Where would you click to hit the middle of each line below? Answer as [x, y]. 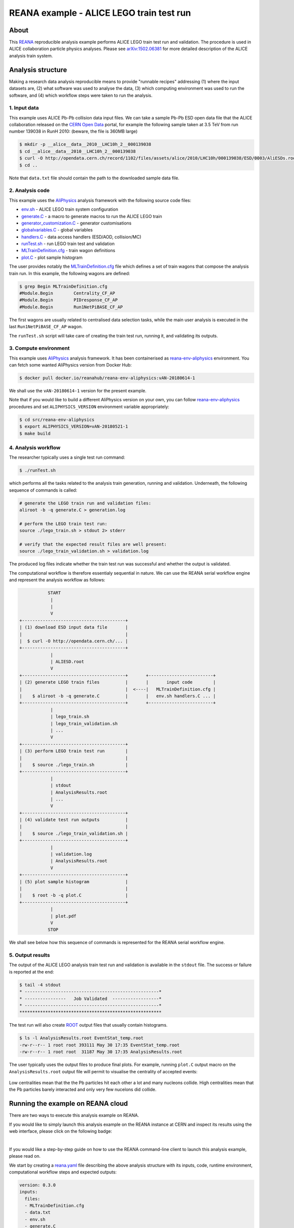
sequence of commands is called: [43, 490]
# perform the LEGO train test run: [63, 524]
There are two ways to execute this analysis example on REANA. [74, 1116]
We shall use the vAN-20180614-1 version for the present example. [78, 391]
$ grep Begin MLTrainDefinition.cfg [63, 286]
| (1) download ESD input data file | [74, 627]
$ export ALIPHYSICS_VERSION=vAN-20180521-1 [74, 427]
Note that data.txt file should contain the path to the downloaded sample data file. [94, 178]
